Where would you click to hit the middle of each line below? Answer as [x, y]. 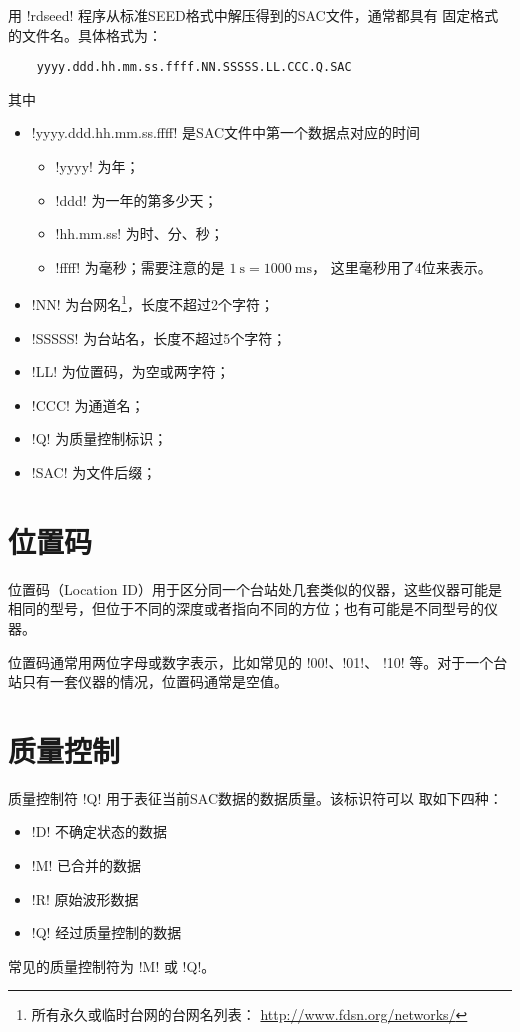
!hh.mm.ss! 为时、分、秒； [139, 233]
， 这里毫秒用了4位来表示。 [401, 266]
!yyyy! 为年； [97, 166]
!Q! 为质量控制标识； [99, 438]
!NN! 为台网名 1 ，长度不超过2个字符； [153, 303]
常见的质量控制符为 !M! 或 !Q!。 [112, 965]
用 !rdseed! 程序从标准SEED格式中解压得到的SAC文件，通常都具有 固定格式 [253, 15]
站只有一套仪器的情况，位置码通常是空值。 [148, 681]
